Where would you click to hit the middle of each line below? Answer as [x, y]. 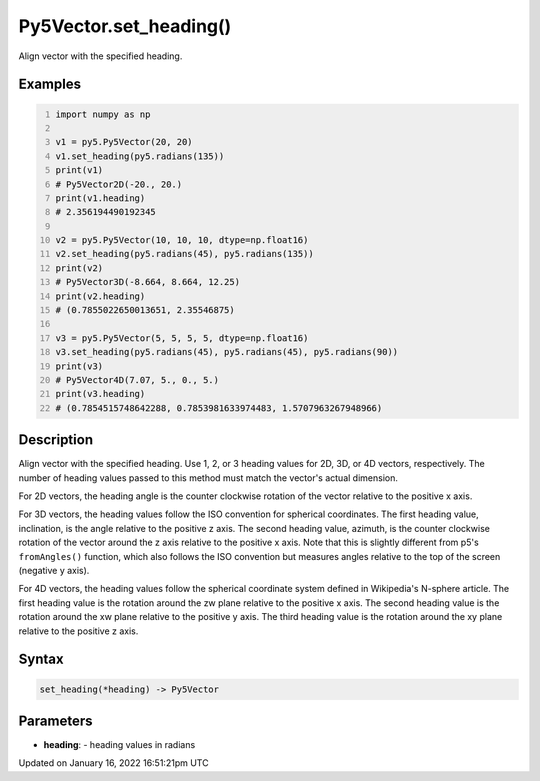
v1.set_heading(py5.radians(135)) [140, 156]
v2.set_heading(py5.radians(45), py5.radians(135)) [184, 254]
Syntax [41, 659]
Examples [50, 84]
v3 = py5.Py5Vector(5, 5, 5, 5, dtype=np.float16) [182, 338]
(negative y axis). [54, 570]
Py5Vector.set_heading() [125, 26]
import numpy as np [103, 114]
